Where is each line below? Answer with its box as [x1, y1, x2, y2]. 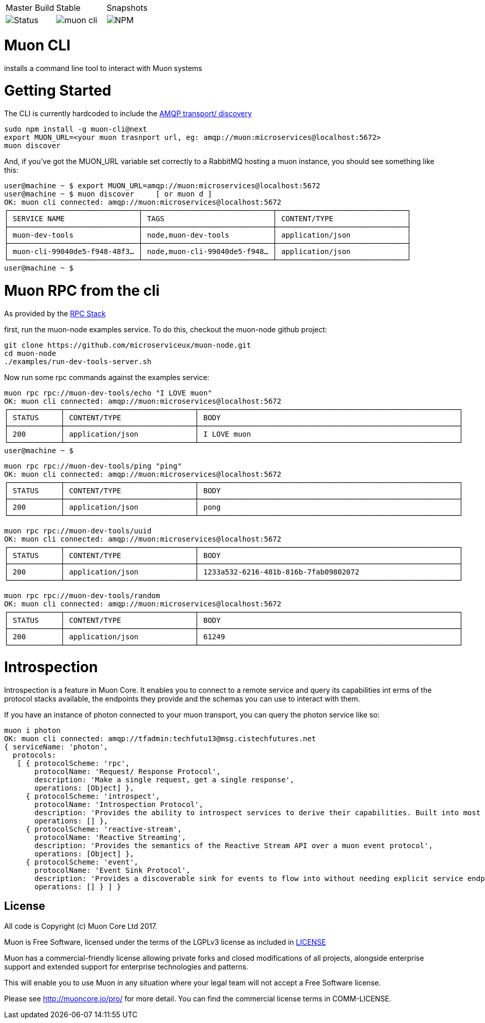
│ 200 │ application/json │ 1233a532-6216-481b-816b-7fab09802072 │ [4, 567, 463, 576]
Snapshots [106, 3, 148, 13]
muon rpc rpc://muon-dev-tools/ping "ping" [4, 461, 182, 470]
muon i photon [4, 726, 61, 734]
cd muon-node [4, 349, 57, 357]
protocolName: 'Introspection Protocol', [34, 800, 203, 809]
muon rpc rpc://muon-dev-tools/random [4, 591, 160, 600]
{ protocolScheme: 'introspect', [26, 792, 160, 800]
